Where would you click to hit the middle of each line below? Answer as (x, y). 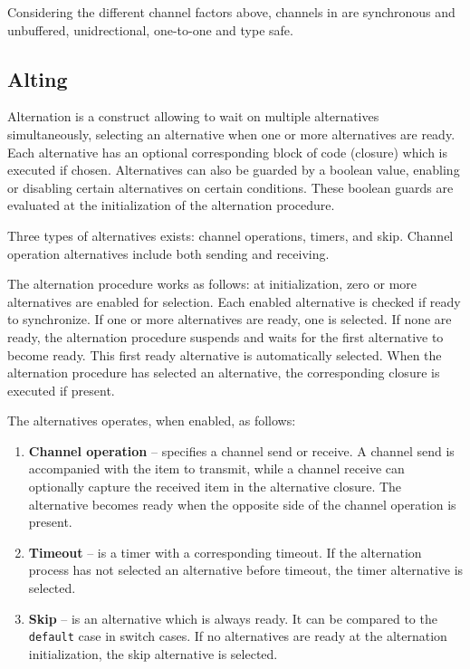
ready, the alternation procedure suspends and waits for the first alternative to (225, 336)
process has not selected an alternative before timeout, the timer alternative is (246, 570)
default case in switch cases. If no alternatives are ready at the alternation (238, 636)
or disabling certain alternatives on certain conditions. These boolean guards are (230, 187)
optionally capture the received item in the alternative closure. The (215, 487)
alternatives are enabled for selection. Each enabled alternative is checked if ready (234, 301)
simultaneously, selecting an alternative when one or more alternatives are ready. (231, 134)
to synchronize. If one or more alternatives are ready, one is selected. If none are (230, 319)
